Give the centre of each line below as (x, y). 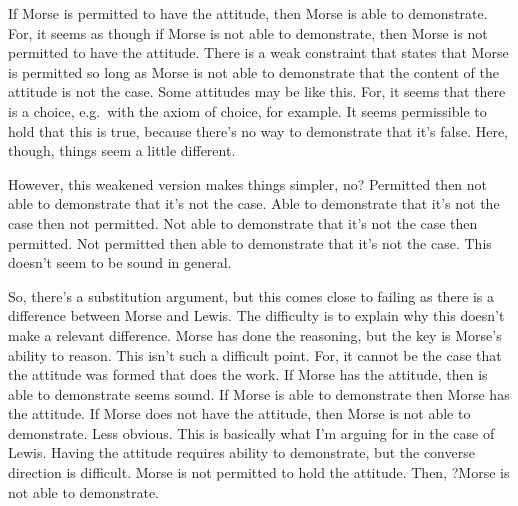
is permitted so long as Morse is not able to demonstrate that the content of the (253, 71)
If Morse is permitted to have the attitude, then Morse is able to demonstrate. (248, 13)
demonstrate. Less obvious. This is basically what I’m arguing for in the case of (251, 432)
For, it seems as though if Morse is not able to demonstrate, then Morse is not (248, 32)
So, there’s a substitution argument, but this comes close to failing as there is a (251, 295)
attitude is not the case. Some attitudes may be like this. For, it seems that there (257, 91)
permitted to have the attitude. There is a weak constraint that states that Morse (258, 52)
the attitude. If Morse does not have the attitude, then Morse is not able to (239, 413)
